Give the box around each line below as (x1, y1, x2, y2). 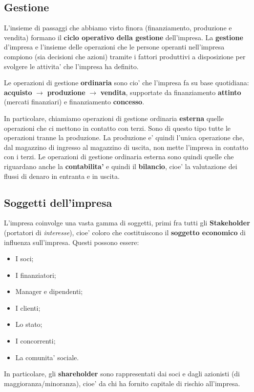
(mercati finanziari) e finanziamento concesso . (4, 97, 145, 107)
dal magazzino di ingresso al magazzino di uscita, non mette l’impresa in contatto (4, 142, 249, 152)
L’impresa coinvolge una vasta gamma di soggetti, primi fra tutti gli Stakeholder (4, 218, 250, 228)
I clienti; (15, 302, 41, 313)
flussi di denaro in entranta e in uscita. (4, 171, 120, 181)
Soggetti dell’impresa (4, 195, 112, 210)
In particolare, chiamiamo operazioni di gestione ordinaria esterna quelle (4, 113, 224, 123)
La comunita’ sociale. (15, 352, 79, 362)
